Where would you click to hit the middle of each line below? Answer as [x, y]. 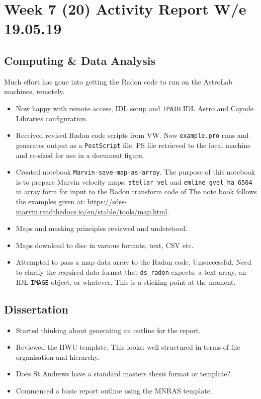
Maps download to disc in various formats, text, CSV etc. [105, 245]
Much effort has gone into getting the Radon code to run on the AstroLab [118, 81]
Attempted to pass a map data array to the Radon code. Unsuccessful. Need [134, 262]
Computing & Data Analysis [80, 60]
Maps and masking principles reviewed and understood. [102, 228]
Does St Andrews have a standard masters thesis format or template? [123, 374]
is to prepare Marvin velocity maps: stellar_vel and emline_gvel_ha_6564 [134, 181]
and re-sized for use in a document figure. [80, 155]
